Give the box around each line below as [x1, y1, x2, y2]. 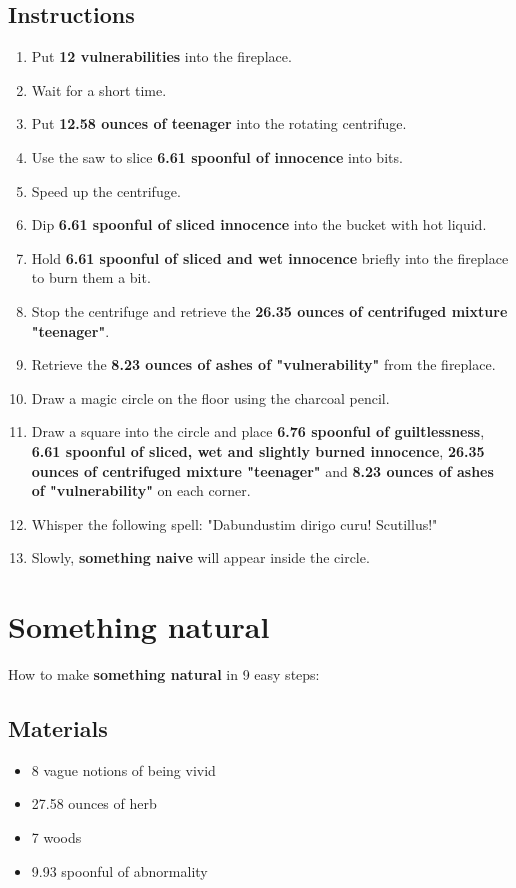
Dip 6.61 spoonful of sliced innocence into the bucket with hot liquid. [31, 214, 487, 235]
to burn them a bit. [31, 267, 151, 288]
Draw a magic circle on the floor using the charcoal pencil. [31, 387, 390, 408]
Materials [8, 713, 108, 743]
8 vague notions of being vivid [31, 759, 216, 780]
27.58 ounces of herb [31, 793, 157, 814]
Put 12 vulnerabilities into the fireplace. [31, 46, 292, 67]
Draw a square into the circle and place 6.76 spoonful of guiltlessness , [31, 421, 485, 442]
